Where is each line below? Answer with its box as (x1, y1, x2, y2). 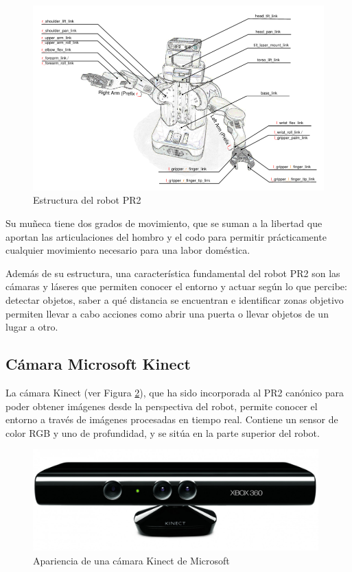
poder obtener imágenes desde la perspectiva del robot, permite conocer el (5, 398, 318, 413)
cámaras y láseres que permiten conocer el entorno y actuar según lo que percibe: (5, 279, 347, 294)
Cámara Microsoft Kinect (5, 353, 191, 374)
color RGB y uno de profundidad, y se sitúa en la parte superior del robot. (5, 425, 320, 440)
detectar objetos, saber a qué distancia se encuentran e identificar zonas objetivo (5, 292, 344, 307)
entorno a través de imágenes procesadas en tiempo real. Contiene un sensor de (5, 412, 338, 427)
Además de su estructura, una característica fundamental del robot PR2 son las (5, 265, 340, 280)
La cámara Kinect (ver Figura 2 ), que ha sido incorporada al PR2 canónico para (5, 385, 344, 399)
